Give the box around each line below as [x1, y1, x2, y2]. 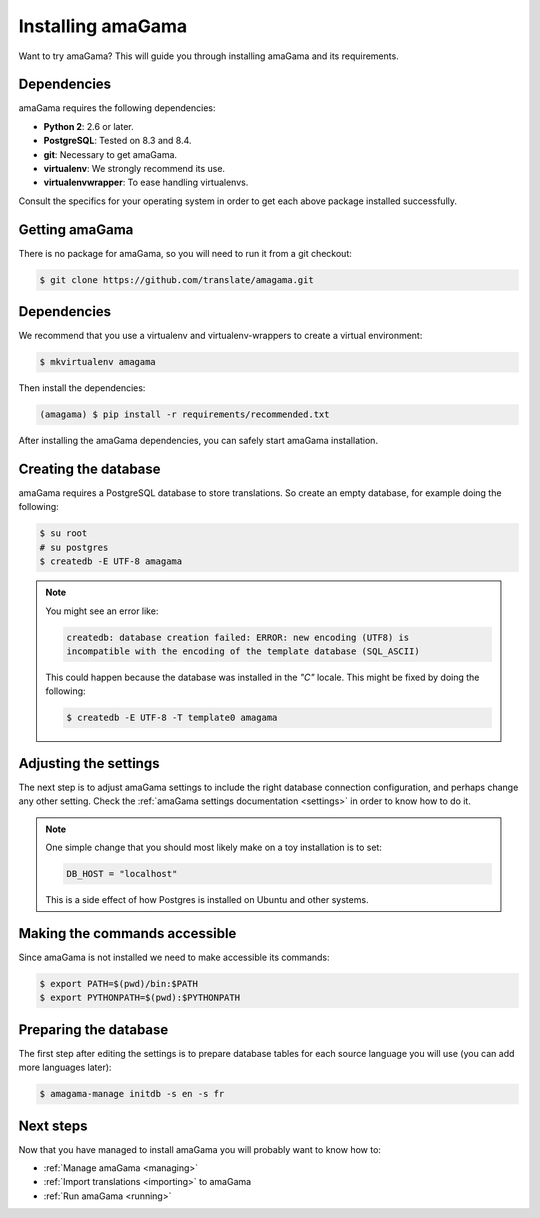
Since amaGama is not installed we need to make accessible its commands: [18, 951, 330, 963]
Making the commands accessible [18, 925, 237, 942]
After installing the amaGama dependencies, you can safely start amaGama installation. [18, 435, 379, 447]
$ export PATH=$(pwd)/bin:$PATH [39, 978, 199, 989]
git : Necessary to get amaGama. [43, 148, 178, 160]
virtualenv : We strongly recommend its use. [43, 163, 225, 175]
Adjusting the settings [18, 755, 160, 772]
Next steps [18, 1117, 88, 1134]
